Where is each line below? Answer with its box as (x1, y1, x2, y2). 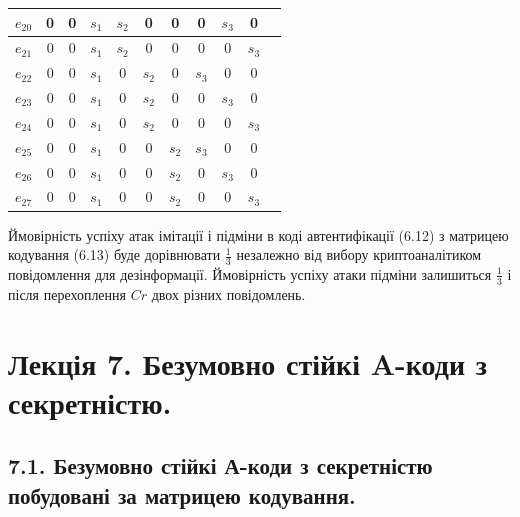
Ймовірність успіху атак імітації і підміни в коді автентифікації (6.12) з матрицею (8, 224, 509, 245)
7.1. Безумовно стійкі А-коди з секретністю (8, 450, 433, 481)
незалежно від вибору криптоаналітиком (236, 244, 482, 265)
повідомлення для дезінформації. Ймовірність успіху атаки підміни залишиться (8, 263, 492, 284)
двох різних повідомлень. (151, 283, 306, 304)
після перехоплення (8, 283, 127, 304)
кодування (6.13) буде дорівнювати (8, 244, 221, 265)
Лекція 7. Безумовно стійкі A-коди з (8, 342, 488, 383)
